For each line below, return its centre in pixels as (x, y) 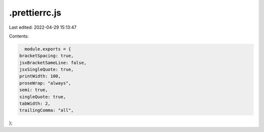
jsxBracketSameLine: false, (53, 63)
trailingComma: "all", (46, 110)
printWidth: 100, (40, 76)
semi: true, (34, 90)
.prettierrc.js (35, 13)
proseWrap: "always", (45, 83)
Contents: (19, 36)
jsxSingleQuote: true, (46, 70)
